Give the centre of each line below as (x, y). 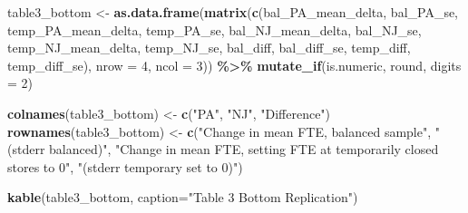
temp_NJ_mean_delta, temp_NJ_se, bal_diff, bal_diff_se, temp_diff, (209, 48)
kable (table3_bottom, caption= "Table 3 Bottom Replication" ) (183, 197)
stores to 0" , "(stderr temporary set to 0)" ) (125, 166)
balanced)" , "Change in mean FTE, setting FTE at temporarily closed (244, 149)
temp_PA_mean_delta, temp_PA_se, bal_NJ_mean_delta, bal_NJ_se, (214, 29)
